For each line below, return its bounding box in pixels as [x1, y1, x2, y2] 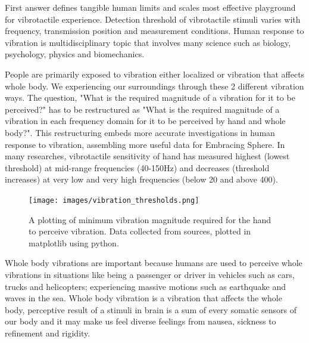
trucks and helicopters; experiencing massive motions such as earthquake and [5, 280, 286, 292]
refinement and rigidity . [5, 326, 90, 339]
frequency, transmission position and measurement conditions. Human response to [5, 24, 304, 37]
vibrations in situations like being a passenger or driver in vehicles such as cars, [5, 268, 295, 280]
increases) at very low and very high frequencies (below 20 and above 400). [5, 173, 278, 186]
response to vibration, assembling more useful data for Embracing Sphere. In [5, 138, 285, 150]
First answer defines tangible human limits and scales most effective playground [5, 1, 296, 13]
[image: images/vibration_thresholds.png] [29, 196, 199, 205]
